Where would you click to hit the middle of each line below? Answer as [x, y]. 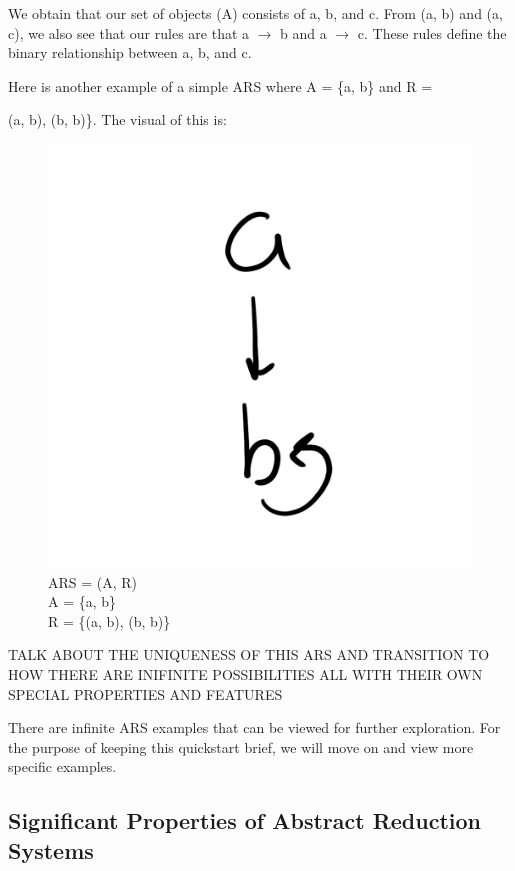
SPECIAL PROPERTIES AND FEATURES [145, 693]
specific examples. [62, 766]
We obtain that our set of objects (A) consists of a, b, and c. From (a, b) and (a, [255, 13]
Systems [51, 849]
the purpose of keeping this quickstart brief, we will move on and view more [241, 746]
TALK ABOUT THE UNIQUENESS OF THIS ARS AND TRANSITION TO [249, 654]
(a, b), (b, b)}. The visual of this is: [117, 119]
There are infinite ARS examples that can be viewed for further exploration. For [254, 727]
